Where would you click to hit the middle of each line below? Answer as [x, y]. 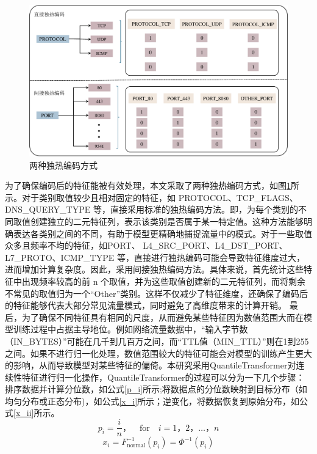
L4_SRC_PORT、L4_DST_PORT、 [215, 245]
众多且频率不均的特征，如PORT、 [73, 245]
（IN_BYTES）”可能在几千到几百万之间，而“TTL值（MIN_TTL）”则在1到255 [157, 341]
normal [136, 445]
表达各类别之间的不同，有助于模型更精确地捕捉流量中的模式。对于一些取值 [162, 233]
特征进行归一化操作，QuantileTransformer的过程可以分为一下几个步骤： [163, 377]
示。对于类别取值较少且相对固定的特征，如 [90, 197]
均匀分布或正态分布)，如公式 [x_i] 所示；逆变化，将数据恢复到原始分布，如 [152, 401]
